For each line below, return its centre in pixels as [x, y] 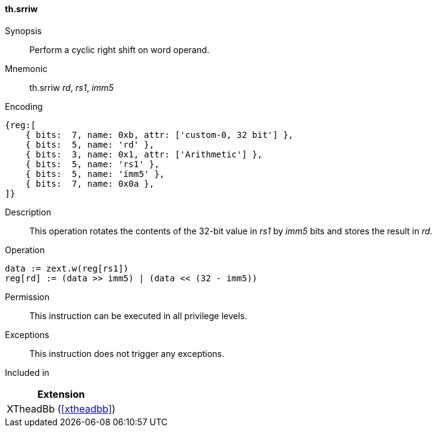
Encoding [24, 106]
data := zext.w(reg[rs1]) [67, 268]
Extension [61, 394]
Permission [28, 297]
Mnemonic [26, 68]
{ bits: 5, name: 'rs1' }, [92, 164]
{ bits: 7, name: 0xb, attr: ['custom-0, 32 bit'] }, [160, 135]
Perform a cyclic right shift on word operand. [119, 49]
